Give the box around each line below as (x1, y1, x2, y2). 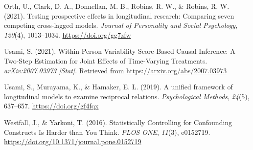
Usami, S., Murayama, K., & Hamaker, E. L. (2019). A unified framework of (4, 82, 233, 92)
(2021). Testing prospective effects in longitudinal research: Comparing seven (4, 10, 234, 21)
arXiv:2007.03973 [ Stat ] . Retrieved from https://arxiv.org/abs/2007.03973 (4, 65, 227, 75)
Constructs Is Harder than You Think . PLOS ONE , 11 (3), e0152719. (4, 127, 210, 137)
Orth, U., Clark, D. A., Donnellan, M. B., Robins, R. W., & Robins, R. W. (4, 1, 230, 11)
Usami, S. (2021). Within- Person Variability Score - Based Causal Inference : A (4, 46, 235, 56)
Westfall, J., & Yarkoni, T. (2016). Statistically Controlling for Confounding (4, 117, 232, 127)
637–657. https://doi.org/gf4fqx (4, 101, 99, 111)
